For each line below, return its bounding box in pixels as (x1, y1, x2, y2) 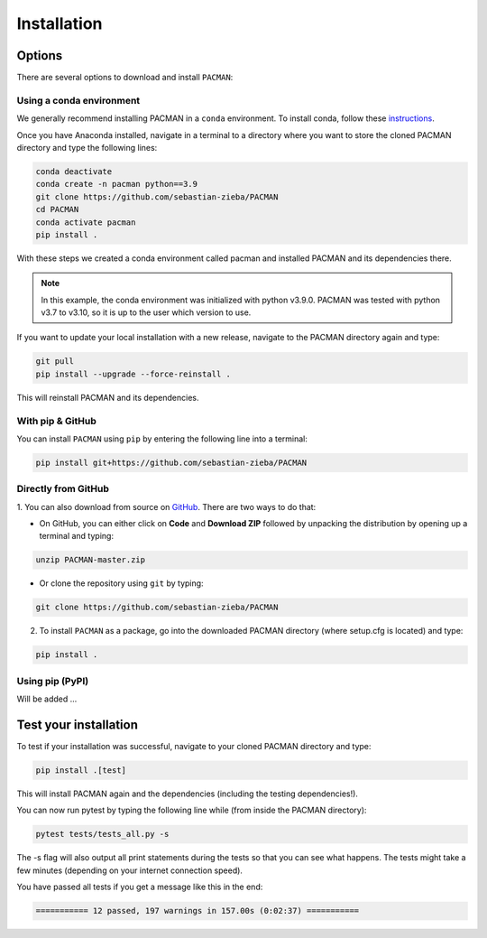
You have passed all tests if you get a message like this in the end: (16, 881, 263, 893)
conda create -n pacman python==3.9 (35, 179, 198, 190)
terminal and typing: (39, 531, 115, 542)
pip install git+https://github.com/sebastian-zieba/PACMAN (35, 457, 308, 468)
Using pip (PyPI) (16, 674, 89, 687)
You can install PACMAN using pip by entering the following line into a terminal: (16, 433, 308, 444)
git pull (35, 357, 75, 367)
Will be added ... (16, 693, 78, 704)
